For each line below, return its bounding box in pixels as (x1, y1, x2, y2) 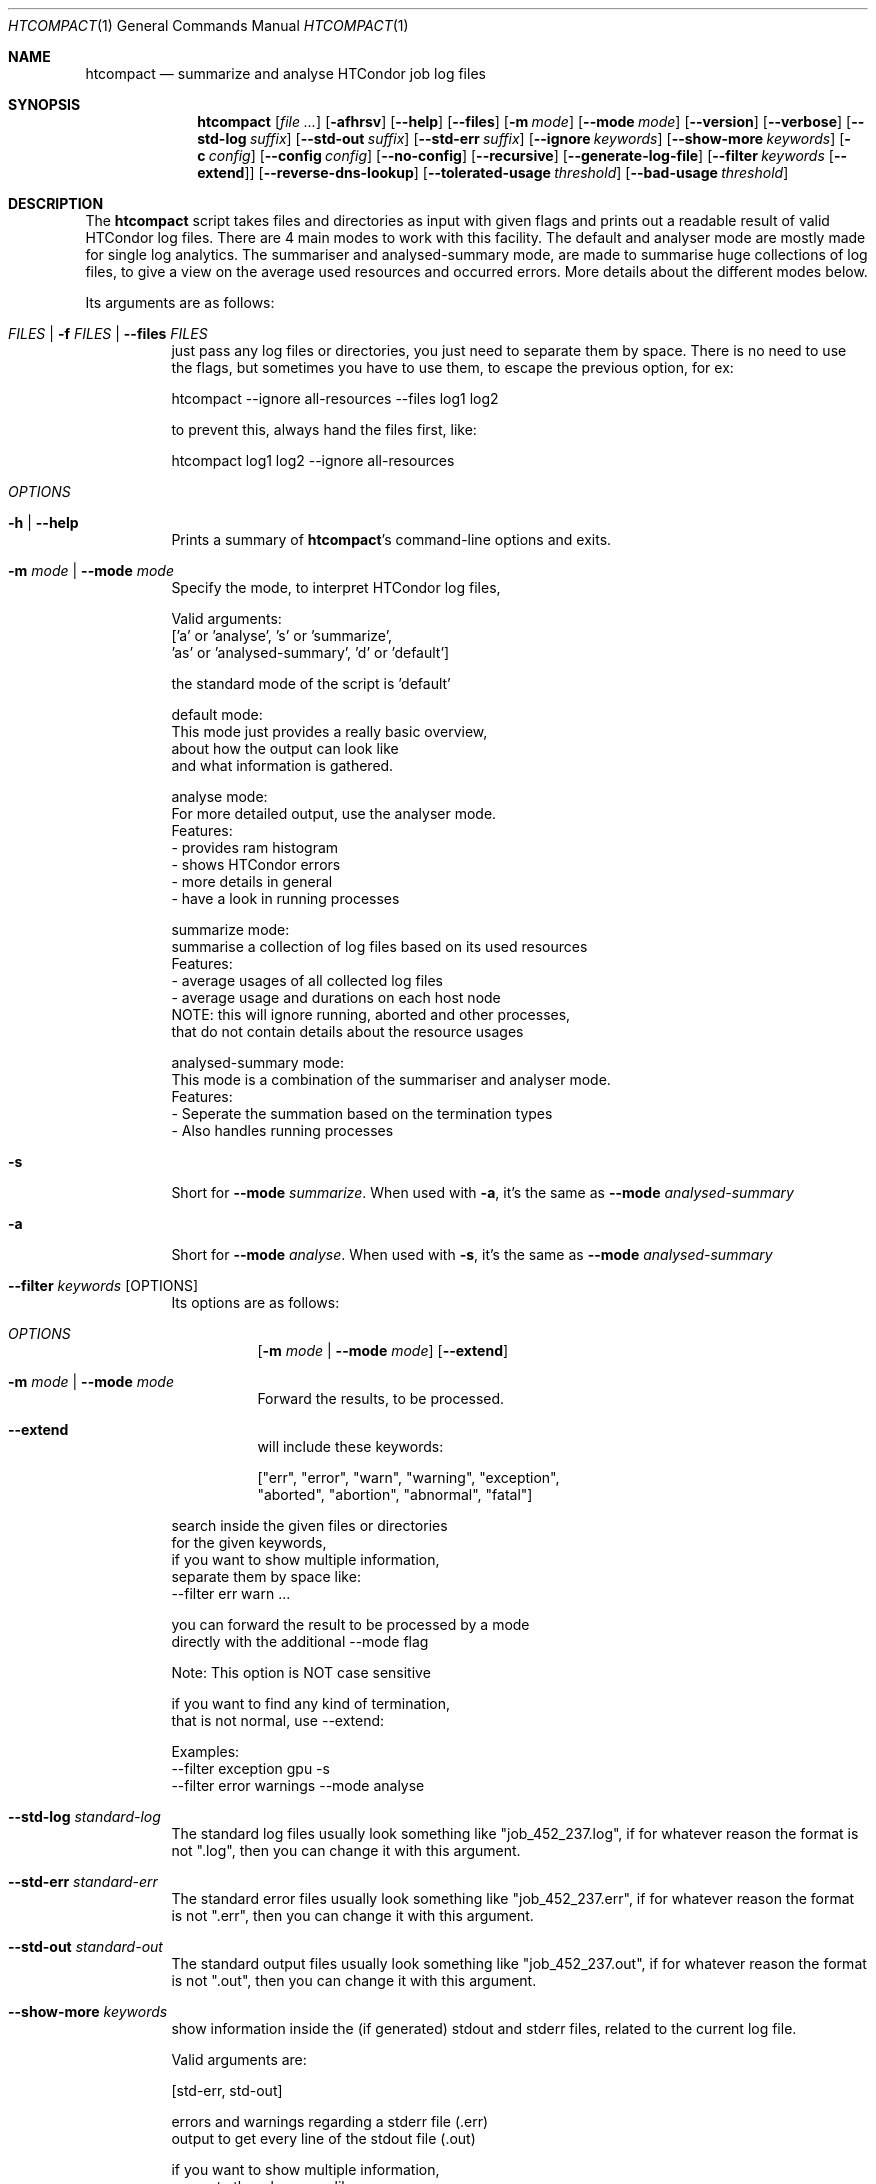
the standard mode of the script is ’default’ (171, 675, 451, 692)
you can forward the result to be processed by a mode (171, 1616, 530, 1633)
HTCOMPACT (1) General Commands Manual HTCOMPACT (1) (8, 17, 409, 34)
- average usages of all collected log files (171, 972, 443, 989)
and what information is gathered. (171, 757, 394, 774)
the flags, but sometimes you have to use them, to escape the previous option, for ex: (171, 359, 734, 376)
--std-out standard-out (8, 1938, 163, 1955)
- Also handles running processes (171, 1122, 394, 1139)
